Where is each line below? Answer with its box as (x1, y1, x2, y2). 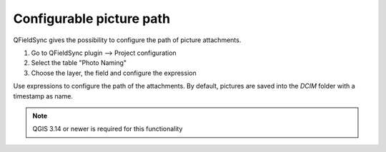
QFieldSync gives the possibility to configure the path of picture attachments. (13, 36, 242, 44)
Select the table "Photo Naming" (31, 59, 127, 67)
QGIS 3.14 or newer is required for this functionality (32, 125, 183, 133)
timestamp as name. (13, 91, 73, 100)
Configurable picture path (13, 11, 171, 26)
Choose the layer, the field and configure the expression (31, 69, 197, 77)
